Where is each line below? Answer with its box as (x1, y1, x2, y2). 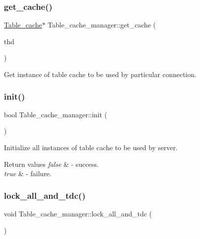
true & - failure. (4, 168, 52, 179)
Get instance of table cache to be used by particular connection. (4, 69, 197, 79)
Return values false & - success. (4, 159, 99, 169)
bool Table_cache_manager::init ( (4, 109, 108, 119)
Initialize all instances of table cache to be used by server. (4, 142, 178, 152)
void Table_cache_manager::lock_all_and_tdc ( (4, 209, 152, 218)
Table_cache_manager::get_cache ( (48, 20, 156, 30)
